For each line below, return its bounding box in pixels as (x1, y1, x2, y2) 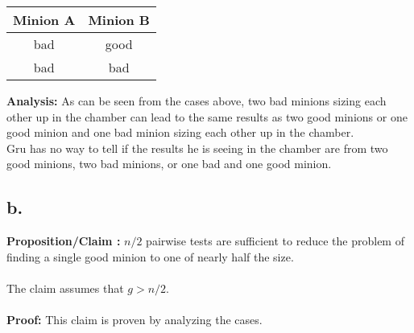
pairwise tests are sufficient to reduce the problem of (146, 232, 404, 249)
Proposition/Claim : (6, 232, 121, 249)
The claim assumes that (6, 279, 124, 296)
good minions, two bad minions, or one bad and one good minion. (6, 155, 332, 172)
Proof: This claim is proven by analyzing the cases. (6, 311, 263, 328)
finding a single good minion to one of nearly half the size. (6, 248, 294, 265)
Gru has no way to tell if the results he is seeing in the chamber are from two (6, 139, 388, 156)
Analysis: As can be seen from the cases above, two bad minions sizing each (6, 92, 387, 109)
